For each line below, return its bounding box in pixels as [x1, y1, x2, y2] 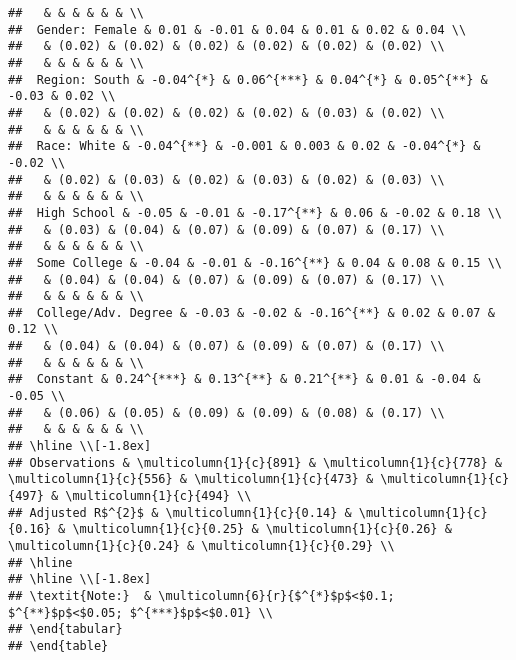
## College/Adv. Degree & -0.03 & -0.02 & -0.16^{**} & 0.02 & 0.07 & [8, 305, 495, 320]
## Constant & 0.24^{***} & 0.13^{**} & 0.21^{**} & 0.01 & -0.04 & [8, 372, 481, 387]
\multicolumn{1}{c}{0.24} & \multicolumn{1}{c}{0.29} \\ [8, 539, 395, 553]
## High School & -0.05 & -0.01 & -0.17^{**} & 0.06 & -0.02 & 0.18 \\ [8, 205, 502, 220]
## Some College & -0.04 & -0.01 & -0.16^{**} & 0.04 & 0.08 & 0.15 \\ [8, 255, 502, 270]
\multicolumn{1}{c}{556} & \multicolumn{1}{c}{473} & [8, 472, 374, 487]
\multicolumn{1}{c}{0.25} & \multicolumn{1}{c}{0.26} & [72, 522, 452, 537]
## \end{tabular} [8, 622, 123, 637]
